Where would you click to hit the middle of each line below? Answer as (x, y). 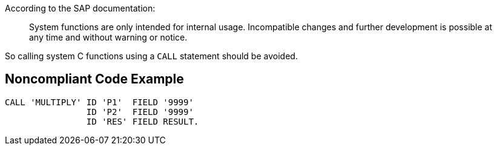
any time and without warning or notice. (108, 37)
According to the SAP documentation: (80, 8)
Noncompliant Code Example (94, 79)
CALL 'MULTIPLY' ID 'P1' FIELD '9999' (99, 102)
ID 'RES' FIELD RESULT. (143, 121)
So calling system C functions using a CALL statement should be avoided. (151, 56)
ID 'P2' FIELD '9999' (140, 112)
